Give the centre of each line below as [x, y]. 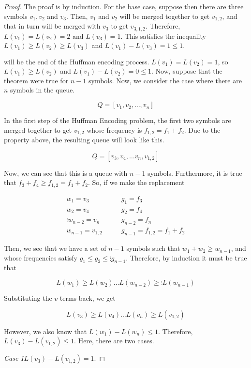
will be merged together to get [165, 16]
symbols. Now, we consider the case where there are [165, 80]
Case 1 [14, 358]
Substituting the [28, 298]
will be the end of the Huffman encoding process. [77, 61]
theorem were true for [36, 80]
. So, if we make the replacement [136, 182]
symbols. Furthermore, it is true [195, 173]
